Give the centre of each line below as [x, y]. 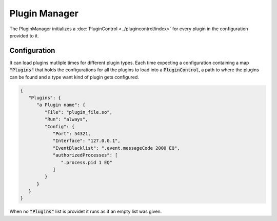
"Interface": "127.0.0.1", [86, 141]
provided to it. [24, 35]
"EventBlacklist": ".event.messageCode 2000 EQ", [116, 148]
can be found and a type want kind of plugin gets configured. [74, 77]
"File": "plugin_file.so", [78, 112]
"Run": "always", [66, 119]
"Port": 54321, [72, 134]
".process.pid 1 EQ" [87, 162]
